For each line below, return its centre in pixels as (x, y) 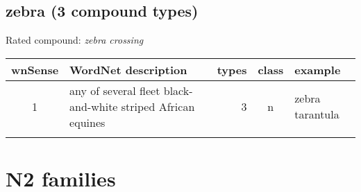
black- (178, 90)
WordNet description (128, 69)
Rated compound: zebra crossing (75, 40)
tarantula (317, 114)
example (318, 69)
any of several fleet (115, 90)
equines (87, 122)
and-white (94, 106)
